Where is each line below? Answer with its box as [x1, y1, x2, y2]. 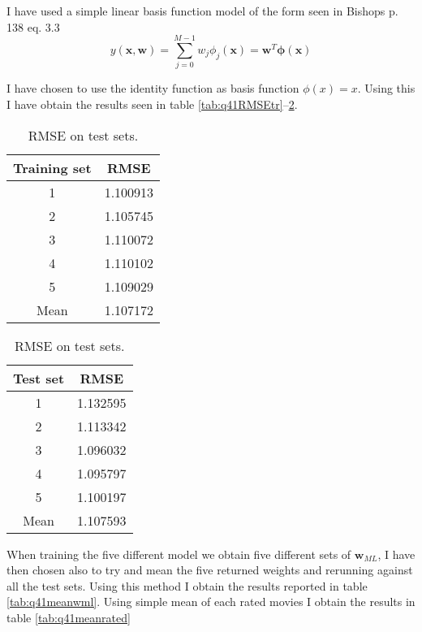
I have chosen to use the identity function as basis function [6, 80, 299, 97]
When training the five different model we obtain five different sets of [6, 545, 351, 562]
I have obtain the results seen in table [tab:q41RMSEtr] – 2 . [6, 95, 298, 112]
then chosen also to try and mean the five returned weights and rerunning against [6, 561, 413, 578]
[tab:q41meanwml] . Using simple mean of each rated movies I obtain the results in [6, 593, 416, 610]
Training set [13, 158, 92, 177]
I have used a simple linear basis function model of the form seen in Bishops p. [6, 2, 398, 19]
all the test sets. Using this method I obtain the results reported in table [6, 577, 368, 594]
